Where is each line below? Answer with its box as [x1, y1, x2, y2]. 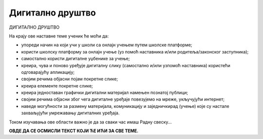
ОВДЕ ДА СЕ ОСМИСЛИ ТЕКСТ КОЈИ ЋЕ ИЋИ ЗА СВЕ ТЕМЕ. [9, 128, 139, 134]
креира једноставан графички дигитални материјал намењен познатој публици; [21, 90, 188, 96]
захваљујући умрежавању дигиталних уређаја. [21, 110, 120, 116]
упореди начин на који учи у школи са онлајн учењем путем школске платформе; [21, 42, 192, 48]
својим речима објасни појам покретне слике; [21, 76, 118, 82]
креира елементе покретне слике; [21, 83, 94, 88]
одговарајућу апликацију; [21, 69, 75, 75]
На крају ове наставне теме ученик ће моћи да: [9, 33, 109, 39]
